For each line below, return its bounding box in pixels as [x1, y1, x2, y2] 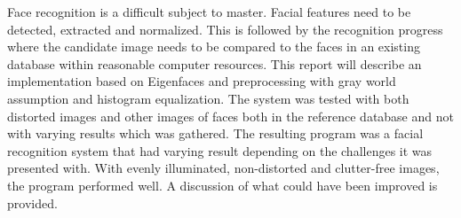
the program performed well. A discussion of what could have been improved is [7, 175, 438, 194]
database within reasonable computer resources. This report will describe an [7, 54, 422, 73]
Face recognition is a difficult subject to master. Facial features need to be [7, 3, 411, 20]
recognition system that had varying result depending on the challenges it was [7, 141, 433, 160]
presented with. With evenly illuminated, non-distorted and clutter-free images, [7, 159, 440, 177]
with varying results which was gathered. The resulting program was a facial [7, 124, 424, 143]
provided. [7, 193, 58, 212]
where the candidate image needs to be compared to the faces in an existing [7, 37, 420, 56]
